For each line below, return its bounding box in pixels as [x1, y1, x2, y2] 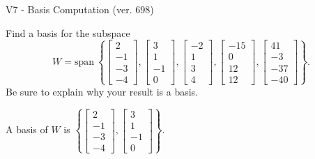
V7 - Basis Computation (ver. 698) [6, 2, 154, 16]
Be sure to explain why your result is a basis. [6, 84, 199, 98]
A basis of [6, 122, 48, 137]
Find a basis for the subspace [6, 25, 130, 40]
